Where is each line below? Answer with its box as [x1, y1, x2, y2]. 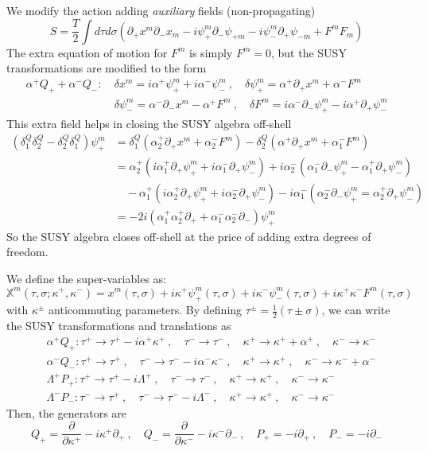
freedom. [6, 243, 49, 260]
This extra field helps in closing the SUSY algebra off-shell [6, 115, 292, 132]
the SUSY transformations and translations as [6, 317, 231, 334]
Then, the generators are [6, 404, 127, 421]
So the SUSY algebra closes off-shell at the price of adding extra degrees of [6, 227, 371, 244]
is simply [189, 44, 233, 60]
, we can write [321, 301, 390, 318]
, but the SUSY [271, 44, 347, 60]
